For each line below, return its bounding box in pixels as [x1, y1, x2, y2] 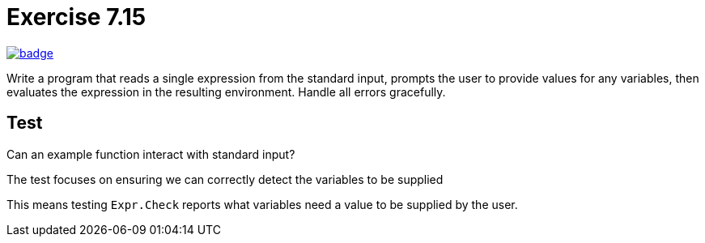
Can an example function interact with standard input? [6, 147, 295, 161]
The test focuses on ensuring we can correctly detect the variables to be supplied [6, 172, 444, 186]
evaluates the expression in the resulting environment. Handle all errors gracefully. [6, 84, 446, 99]
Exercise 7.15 [6, 3, 147, 31]
